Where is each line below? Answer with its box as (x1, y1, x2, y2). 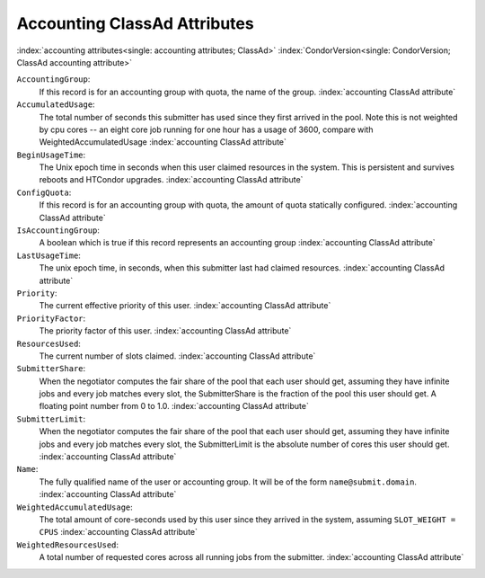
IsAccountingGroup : (16, 225, 101, 236)
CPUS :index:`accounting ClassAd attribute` (39, 527, 198, 538)
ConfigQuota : (16, 187, 72, 198)
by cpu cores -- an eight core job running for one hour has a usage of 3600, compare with (39, 124, 374, 135)
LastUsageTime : (16, 250, 81, 261)
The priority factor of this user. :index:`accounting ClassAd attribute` (39, 325, 292, 336)
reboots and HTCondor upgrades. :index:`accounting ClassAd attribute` (39, 174, 304, 185)
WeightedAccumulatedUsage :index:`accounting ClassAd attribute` (39, 137, 287, 147)
